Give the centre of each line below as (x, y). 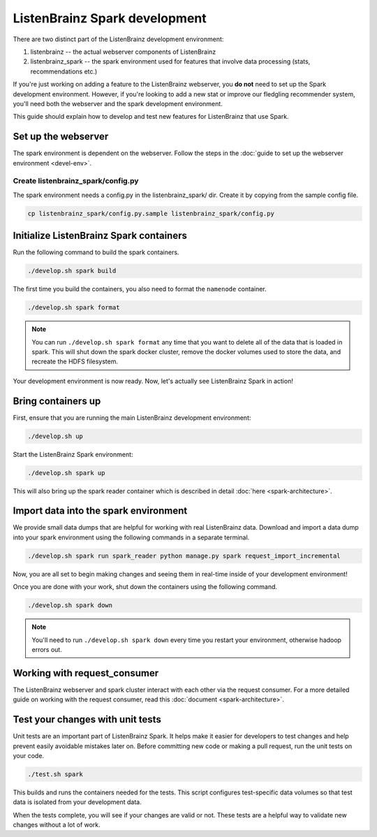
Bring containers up (57, 401)
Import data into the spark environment (100, 511)
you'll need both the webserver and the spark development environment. (118, 103)
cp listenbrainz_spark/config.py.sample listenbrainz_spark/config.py (151, 213)
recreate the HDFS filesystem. (75, 362)
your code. (29, 755)
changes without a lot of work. (57, 825)
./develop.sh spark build (72, 271)
